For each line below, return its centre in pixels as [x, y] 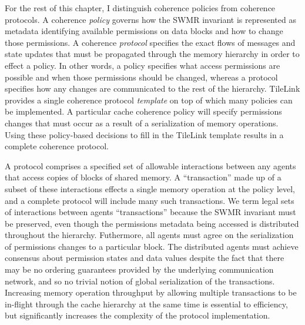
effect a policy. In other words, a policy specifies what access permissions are [143, 65]
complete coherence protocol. [57, 146]
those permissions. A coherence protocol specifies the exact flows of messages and [150, 42]
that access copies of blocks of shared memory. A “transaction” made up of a [143, 177]
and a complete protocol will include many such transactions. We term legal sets [150, 200]
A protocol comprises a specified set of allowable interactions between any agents [150, 165]
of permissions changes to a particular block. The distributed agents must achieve [152, 246]
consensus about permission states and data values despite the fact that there [145, 258]
